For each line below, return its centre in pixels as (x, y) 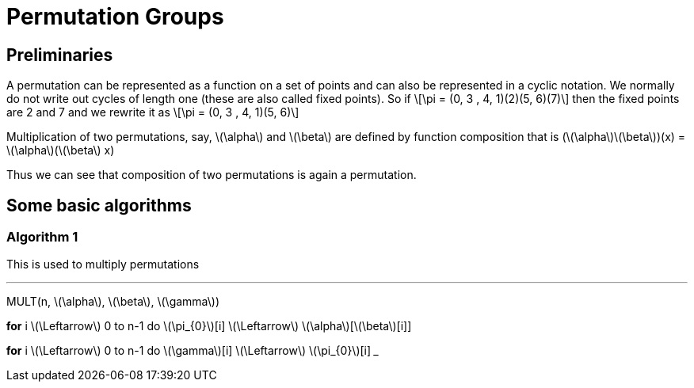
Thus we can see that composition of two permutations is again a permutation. (212, 175)
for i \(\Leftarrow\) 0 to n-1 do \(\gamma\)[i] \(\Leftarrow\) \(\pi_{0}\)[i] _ (193, 351)
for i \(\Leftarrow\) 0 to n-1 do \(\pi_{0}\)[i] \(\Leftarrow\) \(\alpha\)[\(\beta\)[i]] (209, 326)
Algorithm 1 (42, 237)
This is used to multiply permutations (103, 264)
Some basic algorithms (99, 205)
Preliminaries (60, 55)
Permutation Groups (115, 17)
